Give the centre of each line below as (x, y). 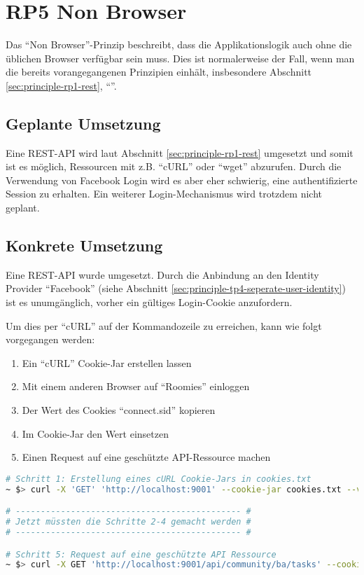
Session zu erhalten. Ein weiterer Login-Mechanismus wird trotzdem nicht (164, 194)
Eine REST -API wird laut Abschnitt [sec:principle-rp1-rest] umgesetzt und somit (180, 152)
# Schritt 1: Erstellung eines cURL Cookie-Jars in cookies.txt (159, 479)
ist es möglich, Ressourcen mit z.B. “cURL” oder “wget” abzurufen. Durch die (174, 166)
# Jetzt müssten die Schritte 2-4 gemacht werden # (128, 522)
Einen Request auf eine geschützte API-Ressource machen (146, 457)
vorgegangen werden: (50, 339)
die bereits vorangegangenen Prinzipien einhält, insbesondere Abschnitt (159, 72)
